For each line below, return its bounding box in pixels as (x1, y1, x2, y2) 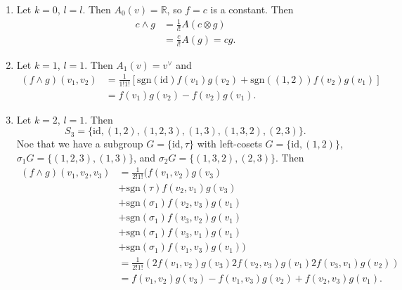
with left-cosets (197, 136, 262, 151)
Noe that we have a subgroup (16, 136, 143, 151)
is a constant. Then (210, 2, 294, 16)
